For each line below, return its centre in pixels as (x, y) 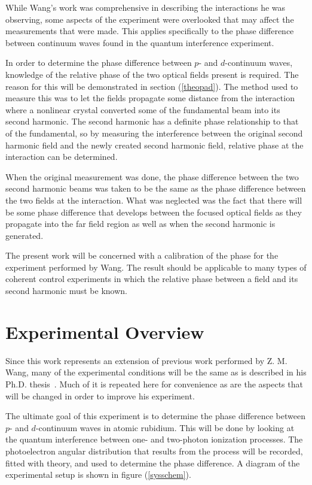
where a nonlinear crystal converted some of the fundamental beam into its (143, 109)
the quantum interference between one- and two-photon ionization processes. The (154, 439)
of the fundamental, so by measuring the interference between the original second (154, 133)
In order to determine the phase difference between (99, 63)
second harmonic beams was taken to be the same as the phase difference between (156, 188)
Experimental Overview (105, 331)
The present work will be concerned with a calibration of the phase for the (142, 255)
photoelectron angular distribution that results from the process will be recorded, (154, 451)
